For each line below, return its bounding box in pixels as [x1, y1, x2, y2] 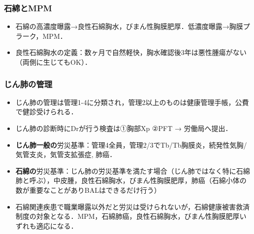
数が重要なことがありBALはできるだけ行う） [15, 184, 161, 195]
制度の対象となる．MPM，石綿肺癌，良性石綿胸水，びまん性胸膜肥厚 [15, 211, 240, 221]
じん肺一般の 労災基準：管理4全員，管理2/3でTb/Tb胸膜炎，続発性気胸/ [15, 139, 247, 150]
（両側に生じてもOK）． [15, 57, 92, 67]
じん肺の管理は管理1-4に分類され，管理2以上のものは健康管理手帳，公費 [15, 97, 249, 107]
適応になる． [36, 220, 78, 231]
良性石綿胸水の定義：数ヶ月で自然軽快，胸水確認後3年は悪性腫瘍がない [15, 47, 247, 57]
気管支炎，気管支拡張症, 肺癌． [15, 149, 117, 159]
